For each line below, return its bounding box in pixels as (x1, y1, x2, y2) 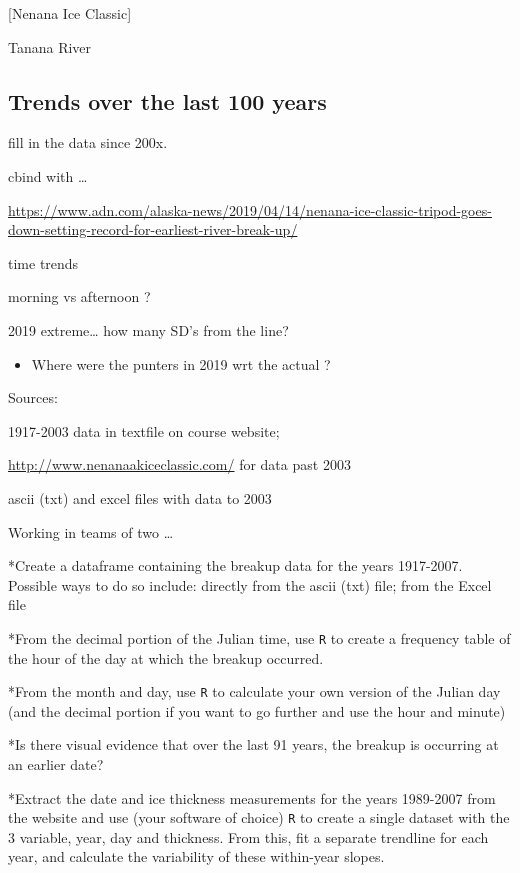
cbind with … (8, 165, 88, 186)
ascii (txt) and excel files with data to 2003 (8, 487, 272, 508)
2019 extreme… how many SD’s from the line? (8, 319, 289, 340)
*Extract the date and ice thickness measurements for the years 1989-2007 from (8, 787, 496, 808)
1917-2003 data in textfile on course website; (8, 420, 280, 441)
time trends (8, 252, 79, 273)
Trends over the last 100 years (8, 85, 327, 116)
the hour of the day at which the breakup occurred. (8, 647, 324, 668)
